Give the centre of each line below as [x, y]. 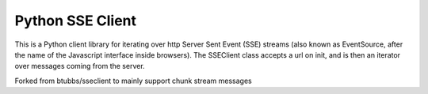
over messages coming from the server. [80, 66]
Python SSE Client [76, 21]
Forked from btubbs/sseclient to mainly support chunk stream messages [134, 81]
